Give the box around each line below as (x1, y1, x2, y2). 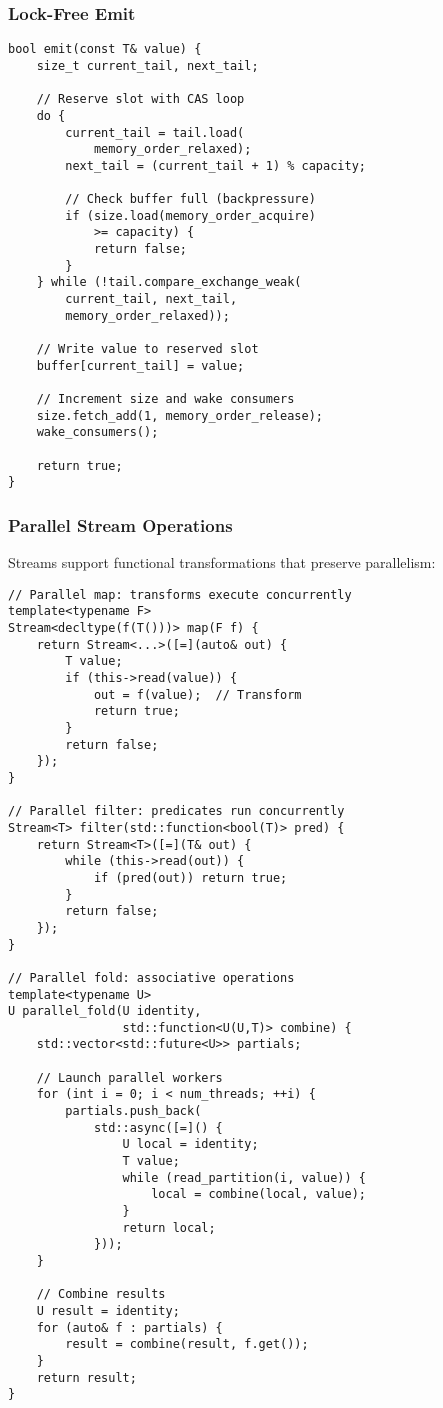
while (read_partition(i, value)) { (122, 1170, 366, 1185)
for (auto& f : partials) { (36, 1320, 223, 1335)
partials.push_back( (65, 1104, 202, 1119)
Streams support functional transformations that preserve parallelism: (8, 552, 436, 573)
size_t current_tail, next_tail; (36, 58, 259, 73)
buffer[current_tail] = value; (36, 358, 245, 373)
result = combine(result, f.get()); (65, 1337, 309, 1352)
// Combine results (36, 1287, 166, 1302)
